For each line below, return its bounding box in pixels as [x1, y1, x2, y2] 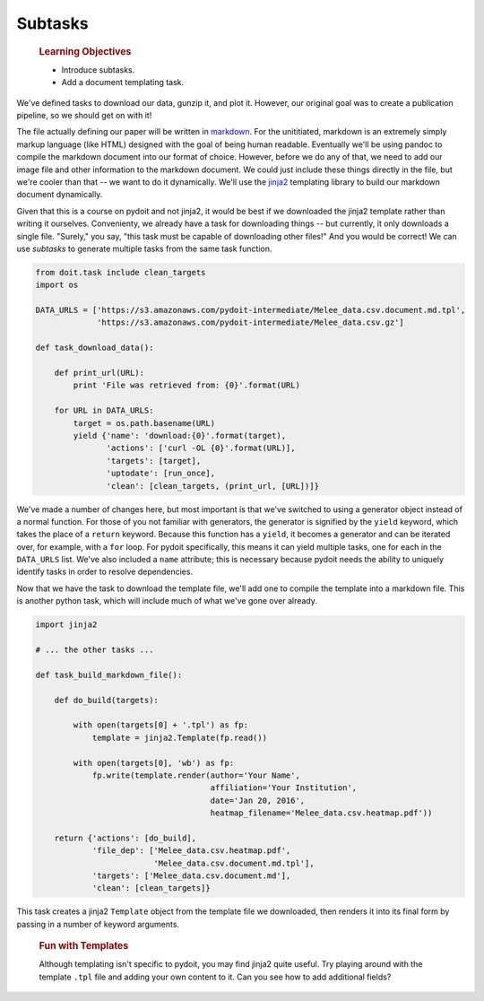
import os [35, 280, 79, 291]
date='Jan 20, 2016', [210, 795, 306, 805]
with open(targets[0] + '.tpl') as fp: [73, 720, 248, 730]
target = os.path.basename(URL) [73, 418, 215, 428]
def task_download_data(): [35, 343, 154, 353]
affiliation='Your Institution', [210, 783, 358, 793]
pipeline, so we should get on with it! [16, 109, 152, 120]
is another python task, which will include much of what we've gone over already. [16, 596, 318, 606]
